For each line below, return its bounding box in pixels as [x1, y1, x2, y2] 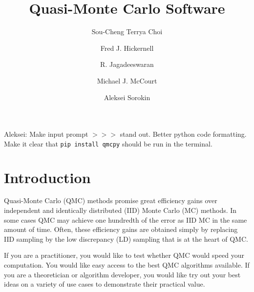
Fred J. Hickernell [100, 42, 154, 53]
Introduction [4, 167, 91, 187]
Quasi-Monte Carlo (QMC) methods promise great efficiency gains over [4, 195, 217, 206]
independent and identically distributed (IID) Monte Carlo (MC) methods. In [4, 205, 237, 215]
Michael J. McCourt [97, 75, 157, 85]
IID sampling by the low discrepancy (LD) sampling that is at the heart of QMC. [4, 233, 248, 244]
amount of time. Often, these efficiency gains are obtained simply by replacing [4, 224, 238, 234]
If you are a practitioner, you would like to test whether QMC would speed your [4, 250, 244, 260]
